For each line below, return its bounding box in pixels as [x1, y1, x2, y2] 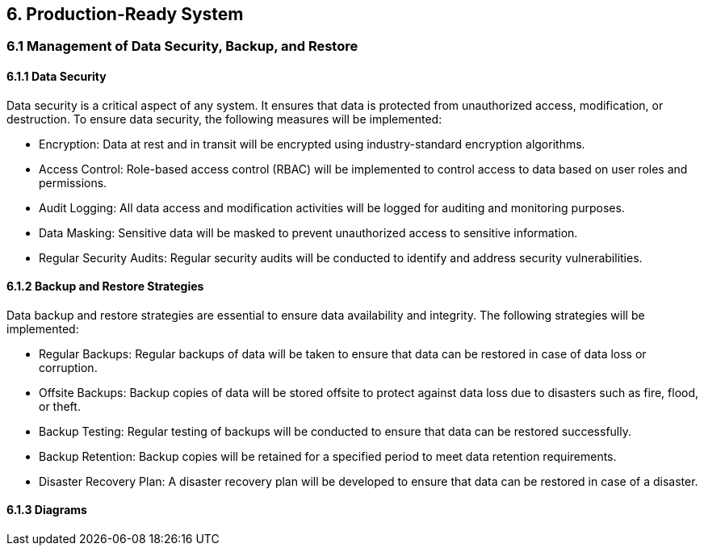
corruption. [39, 360, 98, 374]
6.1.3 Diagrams [6, 503, 87, 517]
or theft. [39, 399, 81, 413]
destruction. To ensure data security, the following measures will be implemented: [6, 111, 442, 126]
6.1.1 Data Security [6, 69, 107, 84]
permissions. [39, 175, 107, 190]
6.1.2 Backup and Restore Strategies [6, 279, 204, 294]
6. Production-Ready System [6, 4, 244, 24]
